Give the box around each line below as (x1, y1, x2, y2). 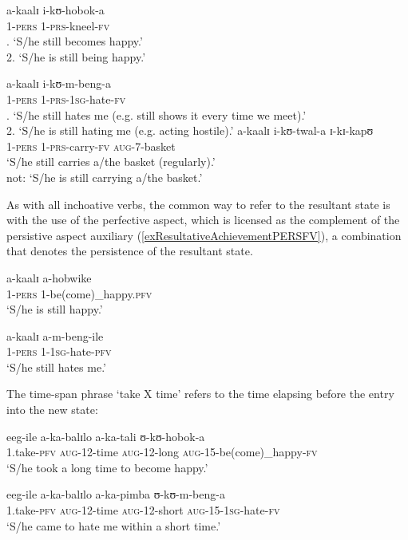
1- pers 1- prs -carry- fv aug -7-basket (6, 137, 176, 154)
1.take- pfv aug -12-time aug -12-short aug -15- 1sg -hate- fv (6, 502, 280, 518)
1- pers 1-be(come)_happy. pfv (6, 285, 153, 302)
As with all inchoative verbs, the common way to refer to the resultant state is (6, 195, 390, 212)
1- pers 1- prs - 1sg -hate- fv (6, 90, 126, 107)
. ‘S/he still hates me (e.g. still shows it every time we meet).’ (6, 106, 307, 123)
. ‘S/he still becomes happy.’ (6, 33, 143, 49)
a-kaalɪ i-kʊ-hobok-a (6, 2, 105, 18)
